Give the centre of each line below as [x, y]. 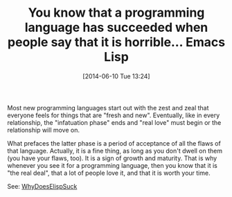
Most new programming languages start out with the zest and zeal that [108, 108]
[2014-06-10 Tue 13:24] [116, 76]
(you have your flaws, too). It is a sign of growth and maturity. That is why [112, 158]
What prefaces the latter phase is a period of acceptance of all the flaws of [114, 143]
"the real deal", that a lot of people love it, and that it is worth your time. [109, 173]
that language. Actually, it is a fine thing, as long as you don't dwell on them [115, 151]
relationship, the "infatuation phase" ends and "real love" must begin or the [114, 122]
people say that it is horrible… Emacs [116, 42]
